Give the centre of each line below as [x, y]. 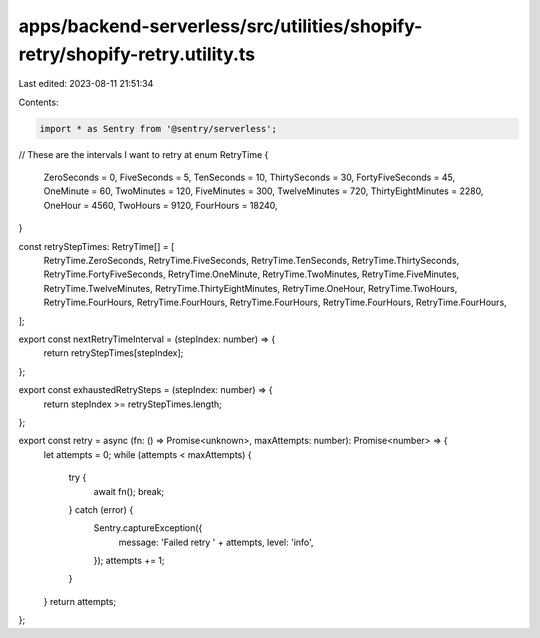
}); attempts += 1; [129, 561]
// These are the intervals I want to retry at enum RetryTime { [143, 154]
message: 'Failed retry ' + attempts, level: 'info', [216, 542]
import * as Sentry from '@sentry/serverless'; [158, 128]
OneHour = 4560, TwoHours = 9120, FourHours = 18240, [161, 205]
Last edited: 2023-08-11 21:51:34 [86, 84]
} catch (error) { [101, 509]
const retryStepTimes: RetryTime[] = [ [96, 246]
